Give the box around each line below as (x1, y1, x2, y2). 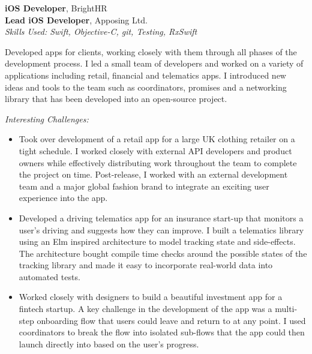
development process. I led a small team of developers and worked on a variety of (5, 57, 304, 70)
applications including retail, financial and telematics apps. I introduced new (5, 68, 286, 81)
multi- (275, 302, 298, 315)
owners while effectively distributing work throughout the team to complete (19, 156, 297, 169)
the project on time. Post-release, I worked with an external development (19, 168, 288, 181)
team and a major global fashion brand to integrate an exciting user (19, 179, 269, 192)
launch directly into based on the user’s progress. (19, 337, 199, 350)
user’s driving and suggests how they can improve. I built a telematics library (19, 223, 304, 236)
